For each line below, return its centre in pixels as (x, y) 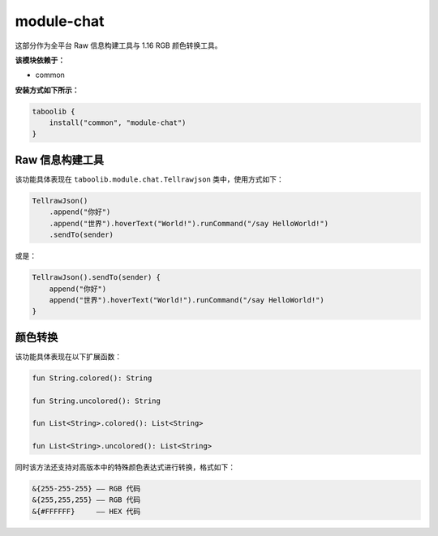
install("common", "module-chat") (118, 123)
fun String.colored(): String (92, 378)
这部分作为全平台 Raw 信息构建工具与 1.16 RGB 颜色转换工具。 (118, 45)
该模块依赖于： (40, 60)
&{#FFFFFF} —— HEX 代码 (86, 511)
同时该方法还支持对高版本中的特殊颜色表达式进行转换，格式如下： (125, 467)
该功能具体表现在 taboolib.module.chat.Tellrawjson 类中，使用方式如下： (149, 179)
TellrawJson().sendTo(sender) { (97, 277)
